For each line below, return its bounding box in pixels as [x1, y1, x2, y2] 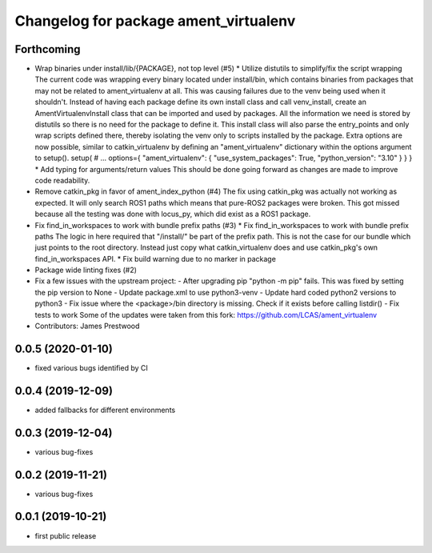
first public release [34, 531, 97, 540]
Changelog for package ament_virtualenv [14, 12, 296, 30]
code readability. [34, 175, 90, 185]
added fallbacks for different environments [34, 405, 176, 415]
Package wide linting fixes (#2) [34, 265, 138, 275]
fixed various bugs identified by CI [34, 363, 148, 372]
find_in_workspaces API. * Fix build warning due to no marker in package [34, 254, 276, 263]
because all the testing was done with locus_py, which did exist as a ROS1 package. [34, 209, 311, 219]
